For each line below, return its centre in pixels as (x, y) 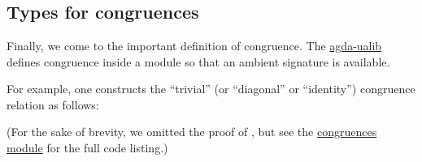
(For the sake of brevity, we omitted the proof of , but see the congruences (192, 132)
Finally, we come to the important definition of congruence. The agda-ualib (194, 45)
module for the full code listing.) (87, 147)
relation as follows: (53, 104)
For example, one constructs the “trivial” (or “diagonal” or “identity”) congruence (211, 89)
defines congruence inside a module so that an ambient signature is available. (198, 61)
